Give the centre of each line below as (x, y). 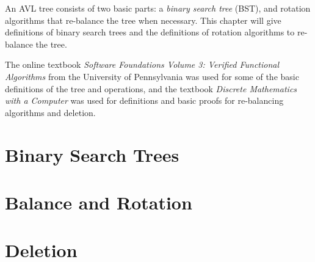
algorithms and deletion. (50, 112)
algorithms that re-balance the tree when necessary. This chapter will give (143, 20)
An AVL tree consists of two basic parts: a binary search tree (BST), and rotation (158, 8)
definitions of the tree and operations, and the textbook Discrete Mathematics (151, 88)
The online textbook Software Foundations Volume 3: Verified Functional (142, 64)
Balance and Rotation (99, 202)
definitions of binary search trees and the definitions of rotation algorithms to (150, 32)
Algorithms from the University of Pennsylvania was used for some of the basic (152, 76)
